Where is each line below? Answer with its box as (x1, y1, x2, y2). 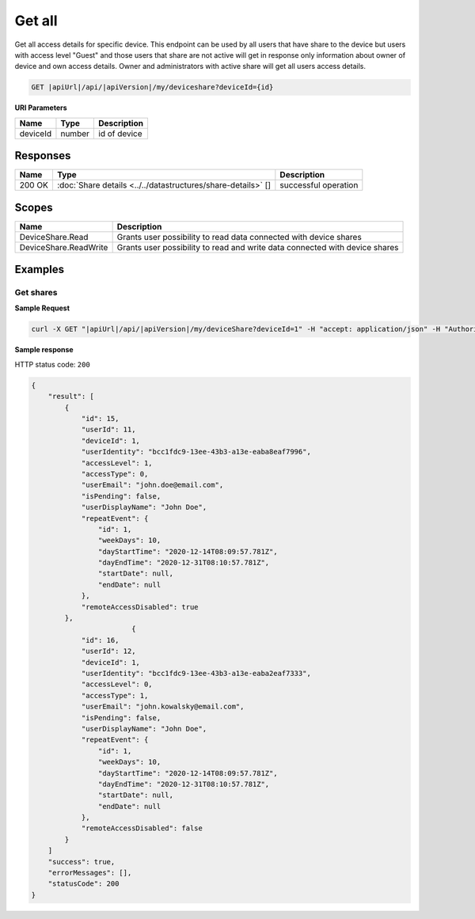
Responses (14, 149, 71, 162)
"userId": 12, (81, 647, 136, 656)
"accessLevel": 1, (81, 458, 154, 467)
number (60, 127, 90, 139)
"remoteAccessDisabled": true (81, 602, 199, 611)
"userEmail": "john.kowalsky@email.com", (81, 702, 245, 712)
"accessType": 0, (81, 469, 149, 478)
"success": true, (47, 857, 116, 866)
